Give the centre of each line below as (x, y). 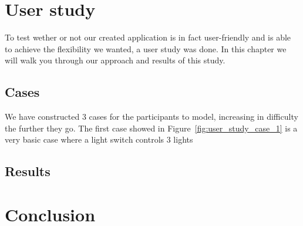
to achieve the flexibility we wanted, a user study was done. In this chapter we (146, 48)
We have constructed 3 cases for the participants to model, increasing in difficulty (151, 117)
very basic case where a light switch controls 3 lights (99, 139)
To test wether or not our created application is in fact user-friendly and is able (148, 37)
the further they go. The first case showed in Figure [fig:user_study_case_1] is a (151, 128)
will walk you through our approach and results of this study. (115, 60)
